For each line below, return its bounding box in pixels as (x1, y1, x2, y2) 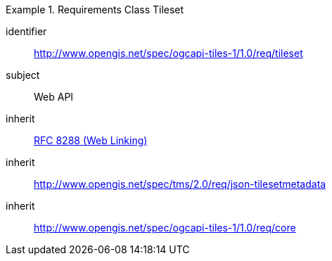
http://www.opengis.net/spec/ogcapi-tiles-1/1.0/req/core (34, 222, 296, 234)
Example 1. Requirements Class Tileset (6, 4, 184, 15)
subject (6, 69, 40, 81)
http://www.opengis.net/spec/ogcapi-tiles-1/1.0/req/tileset (34, 47, 303, 59)
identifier (6, 25, 47, 37)
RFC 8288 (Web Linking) (34, 134, 148, 146)
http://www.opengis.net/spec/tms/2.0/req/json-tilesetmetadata (34, 178, 326, 190)
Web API (34, 91, 74, 103)
